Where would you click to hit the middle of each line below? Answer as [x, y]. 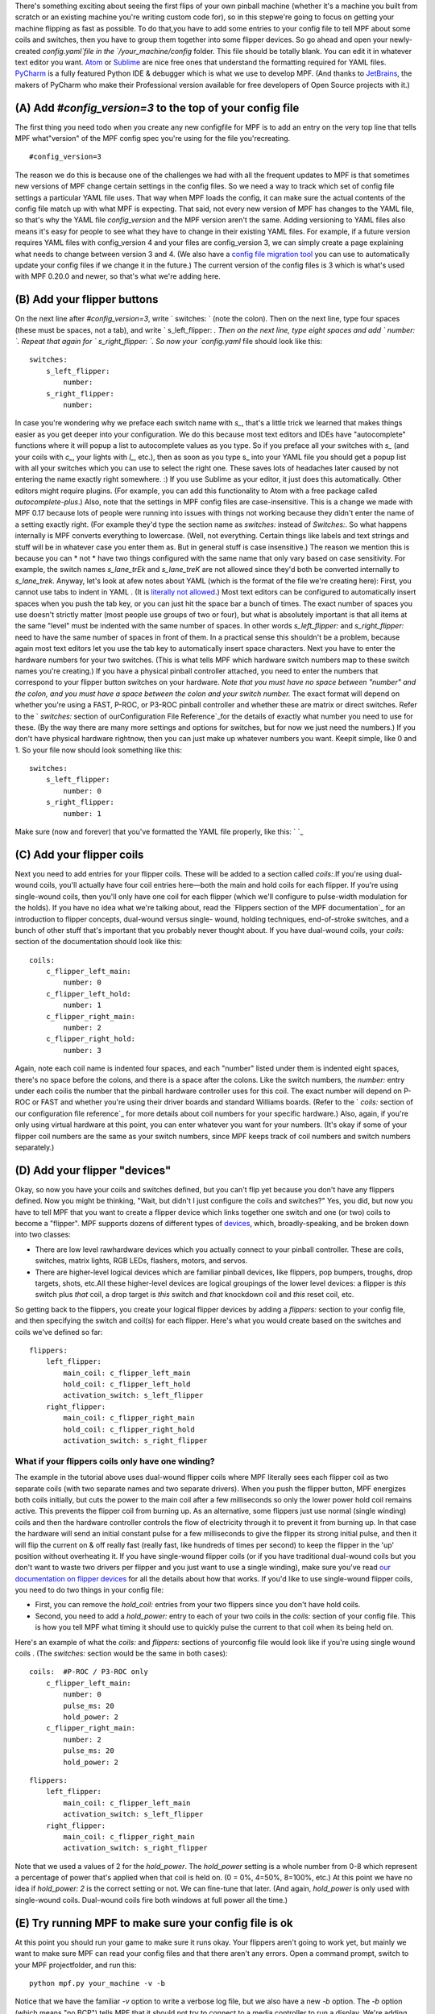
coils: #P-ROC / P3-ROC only [89, 1672]
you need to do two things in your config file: [89, 1590]
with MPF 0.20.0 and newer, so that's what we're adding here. [118, 276]
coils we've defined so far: [59, 1332]
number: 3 [83, 1050]
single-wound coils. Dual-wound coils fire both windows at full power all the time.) [151, 1900]
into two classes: [43, 1235]
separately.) [35, 1147]
